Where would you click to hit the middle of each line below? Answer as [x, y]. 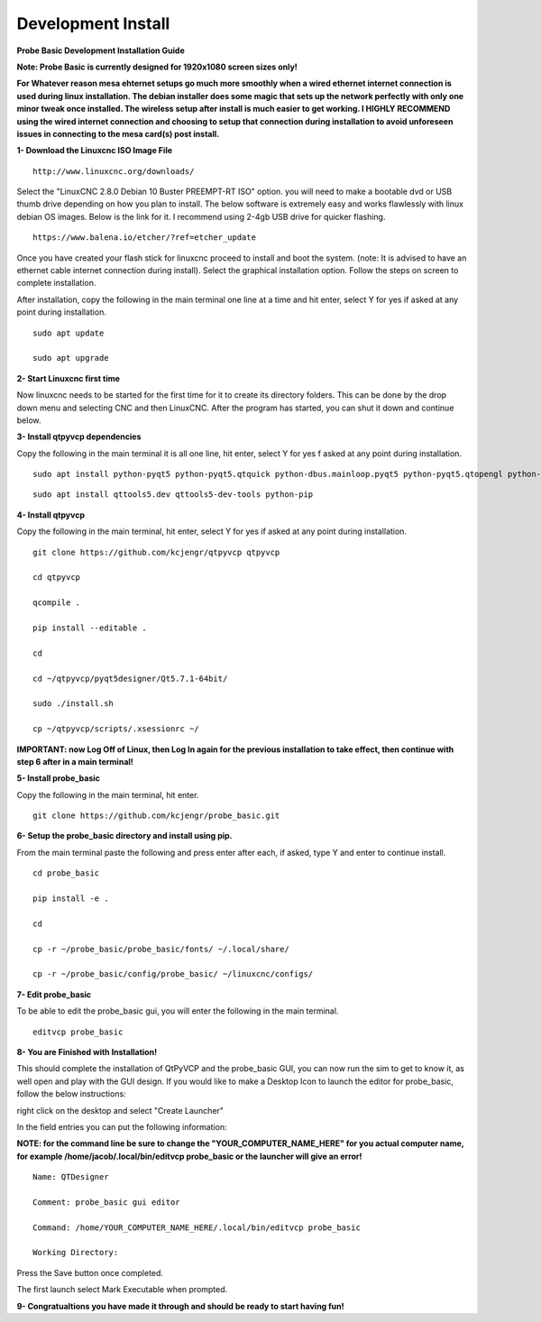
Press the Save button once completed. [90, 1272]
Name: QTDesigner [71, 1177]
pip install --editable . [90, 628]
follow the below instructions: [71, 1094]
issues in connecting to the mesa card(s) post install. [118, 133]
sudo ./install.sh [73, 704]
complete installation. [56, 283]
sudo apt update [69, 333]
